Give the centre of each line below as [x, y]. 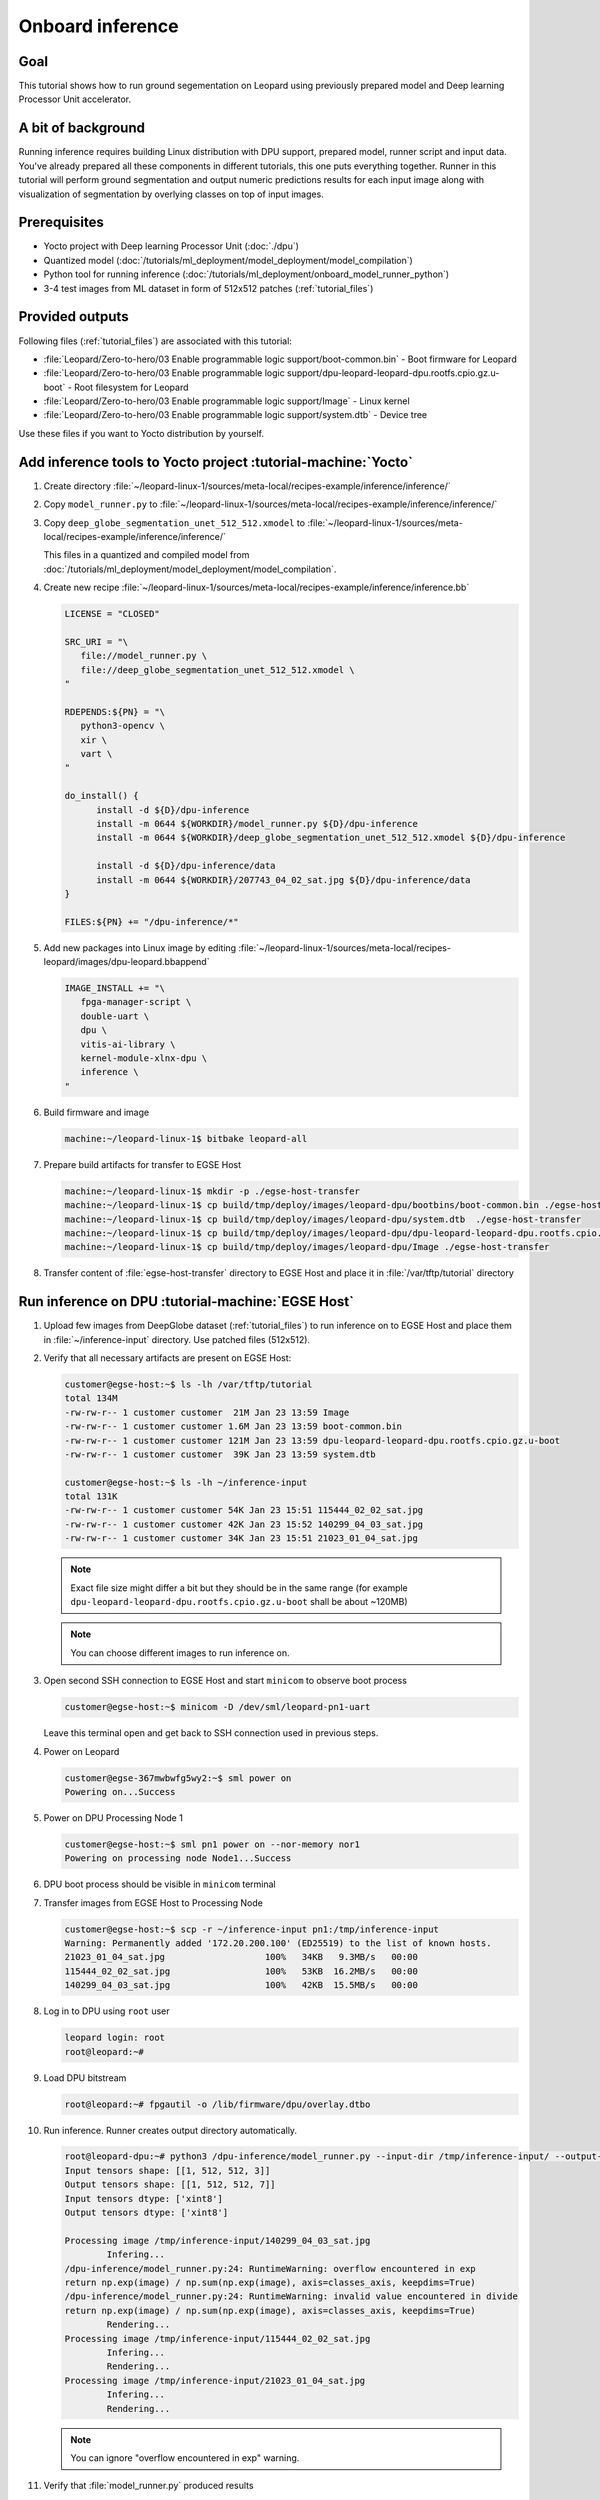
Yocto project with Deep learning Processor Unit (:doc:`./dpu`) [171, 246]
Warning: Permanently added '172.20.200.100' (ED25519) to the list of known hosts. [278, 1943]
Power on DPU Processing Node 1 [113, 1817]
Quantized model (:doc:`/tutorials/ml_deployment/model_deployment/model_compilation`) [228, 260]
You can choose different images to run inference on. [180, 1652]
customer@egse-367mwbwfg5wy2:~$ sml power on [178, 1778]
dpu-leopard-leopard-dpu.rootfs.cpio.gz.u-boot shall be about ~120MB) [239, 1601]
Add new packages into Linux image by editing [140, 947]
